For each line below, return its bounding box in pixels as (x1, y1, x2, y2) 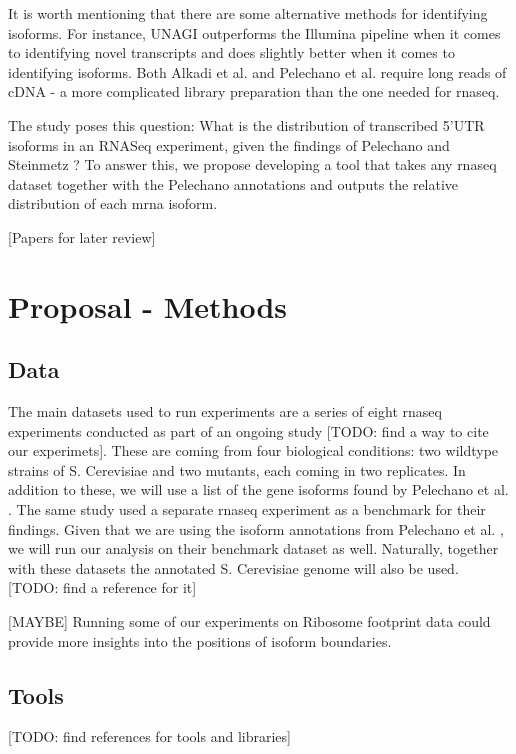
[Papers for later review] (8, 226, 156, 247)
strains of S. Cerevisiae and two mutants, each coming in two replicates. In (8, 459, 466, 480)
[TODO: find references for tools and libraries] (8, 726, 291, 747)
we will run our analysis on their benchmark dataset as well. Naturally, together (8, 538, 499, 559)
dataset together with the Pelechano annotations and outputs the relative (8, 173, 459, 194)
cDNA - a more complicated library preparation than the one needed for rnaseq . (8, 81, 500, 102)
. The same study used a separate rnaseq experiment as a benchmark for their (8, 499, 486, 520)
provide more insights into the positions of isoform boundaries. (8, 630, 392, 651)
